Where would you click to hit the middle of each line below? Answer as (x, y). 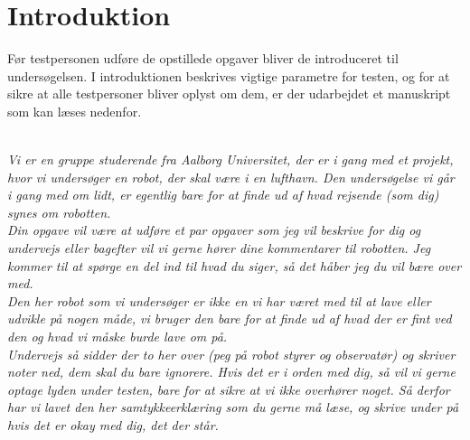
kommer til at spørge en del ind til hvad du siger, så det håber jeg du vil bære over (235, 265)
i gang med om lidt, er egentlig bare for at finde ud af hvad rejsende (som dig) (223, 195)
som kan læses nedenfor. (75, 111)
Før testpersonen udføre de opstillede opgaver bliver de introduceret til (203, 58)
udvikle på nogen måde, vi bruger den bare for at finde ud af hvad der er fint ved (230, 318)
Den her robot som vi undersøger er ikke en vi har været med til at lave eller (219, 300)
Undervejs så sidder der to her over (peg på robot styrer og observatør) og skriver (231, 354)
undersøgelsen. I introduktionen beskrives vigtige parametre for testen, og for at (229, 75)
